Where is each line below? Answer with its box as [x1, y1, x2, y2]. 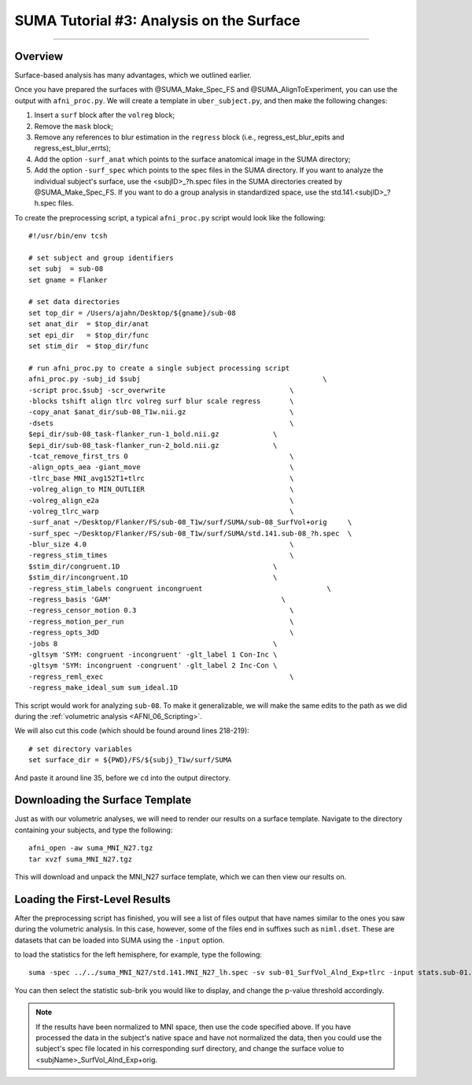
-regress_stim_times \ [28, 551, 294, 560]
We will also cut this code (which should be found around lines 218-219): [14, 726, 249, 735]
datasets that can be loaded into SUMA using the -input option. [14, 935, 225, 945]
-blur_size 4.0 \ [28, 540, 294, 549]
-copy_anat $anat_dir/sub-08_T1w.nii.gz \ [28, 408, 294, 417]
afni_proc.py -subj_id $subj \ [28, 375, 327, 383]
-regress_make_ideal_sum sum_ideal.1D [28, 683, 179, 692]
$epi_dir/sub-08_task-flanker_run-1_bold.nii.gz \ [28, 430, 278, 439]
